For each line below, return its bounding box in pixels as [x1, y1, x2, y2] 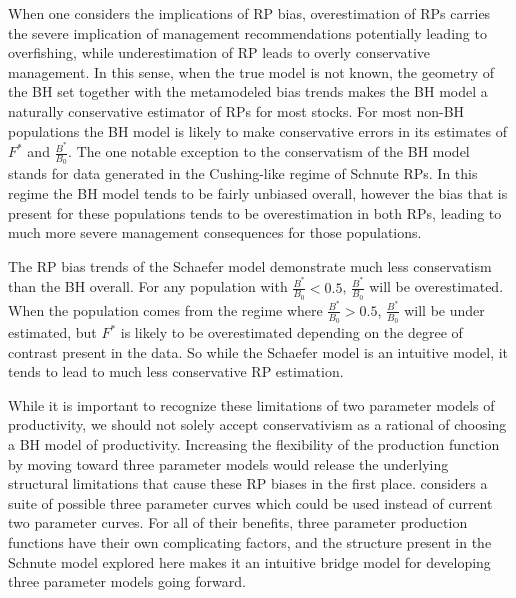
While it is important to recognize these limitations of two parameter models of [8, 394, 495, 415]
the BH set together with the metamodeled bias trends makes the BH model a [8, 81, 488, 102]
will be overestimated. [369, 276, 504, 297]
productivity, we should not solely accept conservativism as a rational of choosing [8, 414, 507, 435]
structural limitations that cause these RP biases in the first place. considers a [8, 473, 488, 494]
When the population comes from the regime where [8, 299, 323, 320]
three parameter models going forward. [8, 571, 246, 592]
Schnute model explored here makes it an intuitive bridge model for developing [8, 551, 491, 572]
